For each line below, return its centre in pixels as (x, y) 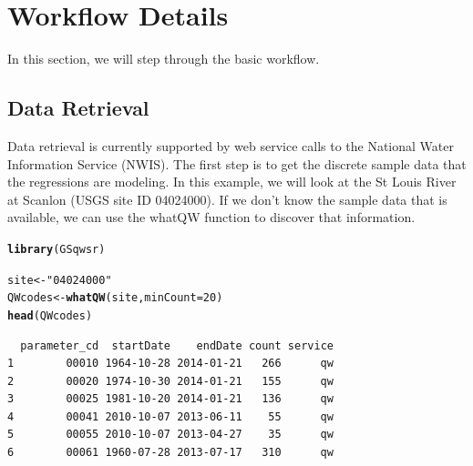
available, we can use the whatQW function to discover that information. (211, 217)
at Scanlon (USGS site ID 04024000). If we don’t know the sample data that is (227, 199)
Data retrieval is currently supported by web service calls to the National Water (231, 145)
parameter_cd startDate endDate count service (177, 345)
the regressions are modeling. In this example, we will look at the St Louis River (232, 182)
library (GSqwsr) (57, 249)
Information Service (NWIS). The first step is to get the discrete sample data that (237, 163)
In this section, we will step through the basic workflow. (164, 59)
